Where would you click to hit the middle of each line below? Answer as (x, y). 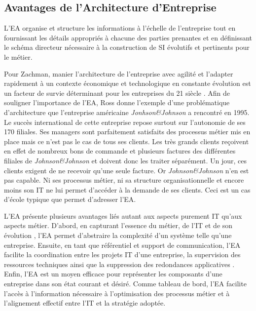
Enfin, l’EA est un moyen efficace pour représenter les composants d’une (113, 274)
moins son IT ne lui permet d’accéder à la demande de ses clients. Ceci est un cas (127, 189)
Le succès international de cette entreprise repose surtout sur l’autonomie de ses (125, 122)
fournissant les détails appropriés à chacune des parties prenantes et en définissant (128, 37)
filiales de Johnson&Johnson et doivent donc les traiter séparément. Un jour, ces (126, 160)
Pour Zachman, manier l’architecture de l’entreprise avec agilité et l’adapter (119, 73)
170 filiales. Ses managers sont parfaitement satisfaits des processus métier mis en (127, 132)
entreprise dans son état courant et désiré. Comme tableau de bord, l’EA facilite (125, 284)
